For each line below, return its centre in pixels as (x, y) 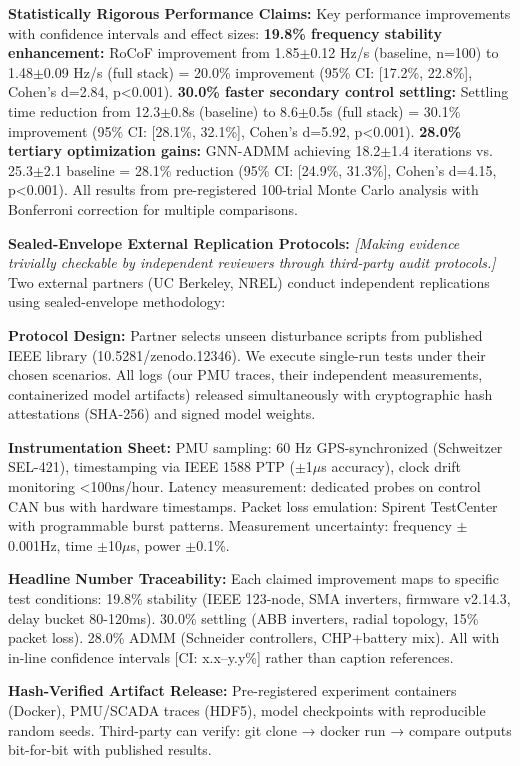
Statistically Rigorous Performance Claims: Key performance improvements (259, 13)
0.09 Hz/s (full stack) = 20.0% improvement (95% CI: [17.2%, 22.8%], (258, 71)
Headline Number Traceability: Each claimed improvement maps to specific (254, 578)
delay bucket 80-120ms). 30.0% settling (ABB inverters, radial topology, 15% (243, 617)
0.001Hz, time (50, 544)
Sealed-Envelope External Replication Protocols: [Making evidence (234, 242)
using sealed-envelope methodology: (117, 301)
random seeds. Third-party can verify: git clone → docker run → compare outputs (260, 729)
